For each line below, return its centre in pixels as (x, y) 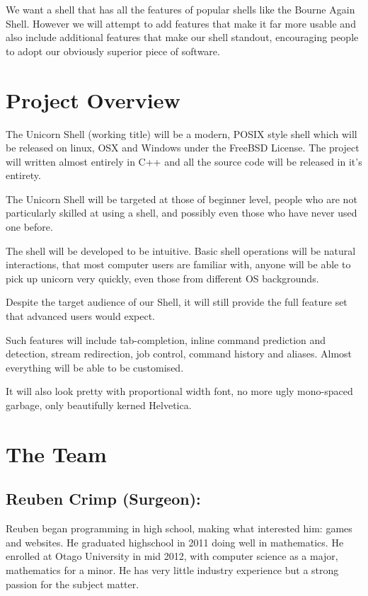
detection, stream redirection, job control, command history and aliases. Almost (179, 354)
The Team (56, 453)
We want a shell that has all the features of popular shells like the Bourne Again (180, 9)
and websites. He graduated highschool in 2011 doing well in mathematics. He (175, 542)
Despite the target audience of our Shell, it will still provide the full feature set (177, 302)
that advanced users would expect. (80, 316)
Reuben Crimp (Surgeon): (103, 499)
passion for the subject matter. (73, 584)
